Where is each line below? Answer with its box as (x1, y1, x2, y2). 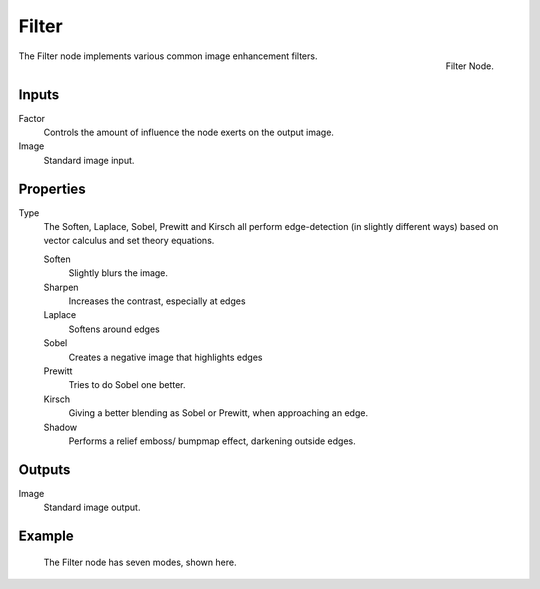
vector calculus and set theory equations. (43, 235, 215, 247)
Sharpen (43, 281, 79, 293)
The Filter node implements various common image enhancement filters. (18, 50, 318, 62)
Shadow (43, 421, 78, 433)
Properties (18, 180, 86, 197)
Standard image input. (43, 154, 135, 166)
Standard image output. (43, 501, 141, 514)
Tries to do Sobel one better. (68, 379, 186, 391)
